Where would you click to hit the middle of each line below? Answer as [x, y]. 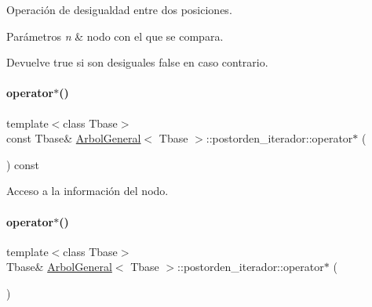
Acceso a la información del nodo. [88, 191]
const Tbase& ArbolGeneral [74, 138]
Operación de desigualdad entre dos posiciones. [119, 9]
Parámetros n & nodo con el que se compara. [115, 36]
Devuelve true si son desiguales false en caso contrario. [137, 62]
